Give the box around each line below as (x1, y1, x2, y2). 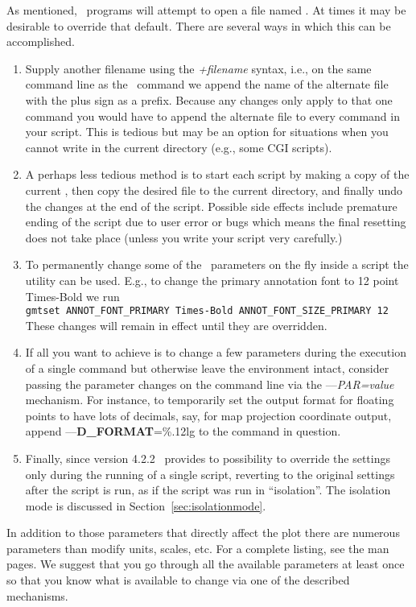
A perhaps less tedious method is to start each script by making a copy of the (25, 166, 410, 183)
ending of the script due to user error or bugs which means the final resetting (25, 213, 406, 230)
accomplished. (6, 33, 75, 50)
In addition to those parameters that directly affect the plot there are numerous (6, 524, 400, 541)
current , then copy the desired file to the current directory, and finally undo (25, 181, 403, 198)
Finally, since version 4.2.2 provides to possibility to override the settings (25, 449, 390, 466)
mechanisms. (6, 587, 68, 604)
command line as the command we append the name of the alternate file (25, 76, 389, 93)
